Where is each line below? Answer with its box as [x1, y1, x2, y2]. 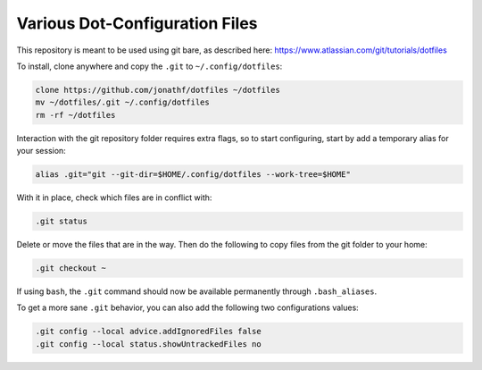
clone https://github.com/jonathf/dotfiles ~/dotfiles [35, 85, 280, 95]
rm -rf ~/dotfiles [35, 110, 116, 120]
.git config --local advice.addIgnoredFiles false [35, 326, 262, 337]
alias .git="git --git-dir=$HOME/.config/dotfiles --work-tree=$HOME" [35, 170, 352, 180]
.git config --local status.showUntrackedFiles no [35, 339, 262, 349]
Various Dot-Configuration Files [16, 13, 258, 33]
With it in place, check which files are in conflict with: [16, 192, 212, 203]
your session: [16, 146, 66, 156]
